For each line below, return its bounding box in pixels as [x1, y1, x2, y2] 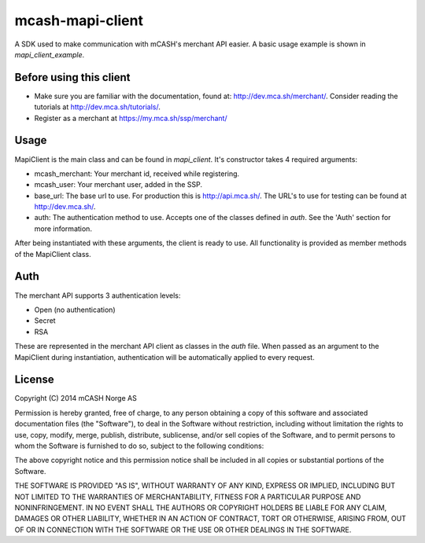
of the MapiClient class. [14, 249, 91, 259]
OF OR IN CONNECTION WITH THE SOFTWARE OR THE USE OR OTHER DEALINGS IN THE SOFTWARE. [14, 525, 352, 534]
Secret [34, 316, 56, 325]
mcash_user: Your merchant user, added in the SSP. [34, 180, 202, 189]
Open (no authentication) [34, 305, 116, 314]
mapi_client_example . [14, 50, 85, 59]
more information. [34, 224, 92, 233]
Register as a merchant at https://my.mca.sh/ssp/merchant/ [34, 113, 227, 123]
